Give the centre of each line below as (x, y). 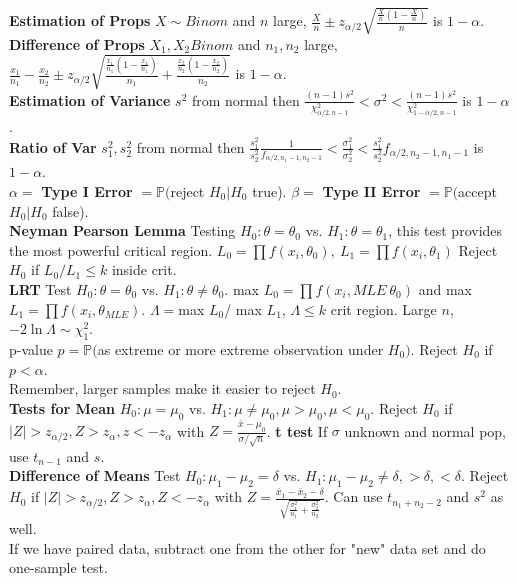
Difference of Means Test (95, 475)
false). (70, 210)
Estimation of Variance (90, 99)
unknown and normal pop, (425, 430)
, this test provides (445, 230)
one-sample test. (58, 567)
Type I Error (87, 191)
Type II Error (371, 191)
